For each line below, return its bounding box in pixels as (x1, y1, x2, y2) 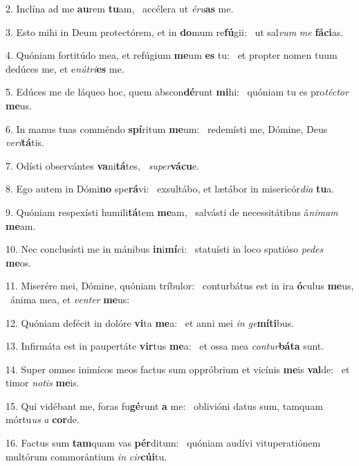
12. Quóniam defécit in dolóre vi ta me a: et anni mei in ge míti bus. (6, 315, 294, 330)
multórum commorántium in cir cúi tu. (6, 449, 167, 463)
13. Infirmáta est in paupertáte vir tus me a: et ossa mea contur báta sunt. (6, 339, 324, 353)
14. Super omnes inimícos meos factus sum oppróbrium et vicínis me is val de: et (6, 361, 350, 376)
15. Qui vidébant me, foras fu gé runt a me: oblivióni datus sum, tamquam (6, 398, 323, 413)
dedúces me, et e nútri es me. (6, 61, 125, 75)
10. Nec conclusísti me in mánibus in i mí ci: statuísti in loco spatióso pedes (6, 242, 324, 256)
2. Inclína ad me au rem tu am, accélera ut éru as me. (6, 1, 234, 15)
